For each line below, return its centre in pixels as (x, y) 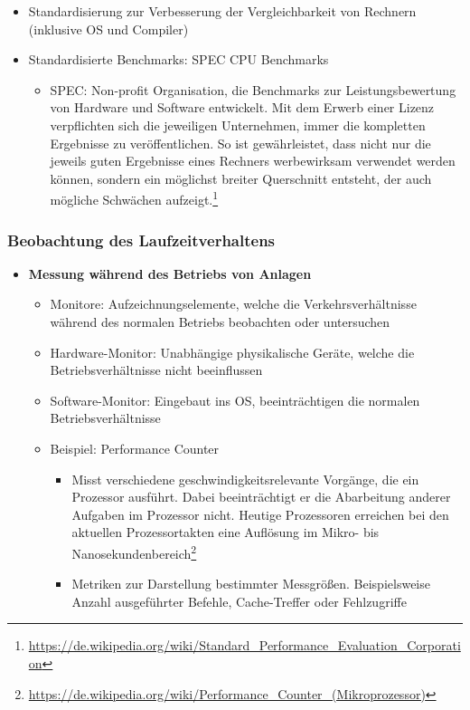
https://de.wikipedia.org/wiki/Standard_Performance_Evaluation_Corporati (244, 645)
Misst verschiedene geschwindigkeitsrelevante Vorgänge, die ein (245, 479)
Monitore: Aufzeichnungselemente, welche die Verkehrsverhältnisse (233, 304)
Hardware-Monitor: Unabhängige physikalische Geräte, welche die (232, 352)
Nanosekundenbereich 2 (134, 552)
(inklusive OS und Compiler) (108, 29)
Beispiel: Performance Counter (135, 448)
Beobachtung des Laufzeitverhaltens (141, 240)
